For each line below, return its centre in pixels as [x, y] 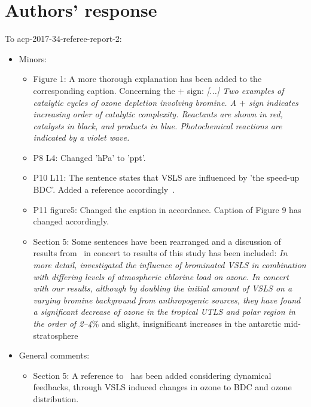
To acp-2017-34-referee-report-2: [63, 39]
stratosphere [56, 335]
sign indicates [273, 102]
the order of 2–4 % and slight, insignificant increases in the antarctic [157, 323]
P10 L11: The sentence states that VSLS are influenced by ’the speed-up [166, 177]
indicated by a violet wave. [81, 137]
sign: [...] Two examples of [235, 90]
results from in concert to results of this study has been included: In [160, 253]
